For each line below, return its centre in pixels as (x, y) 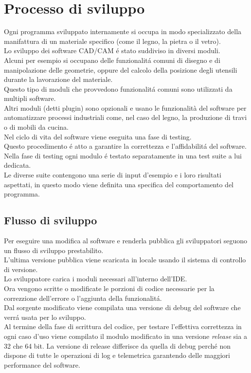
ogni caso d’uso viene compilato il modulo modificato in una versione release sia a (125, 336)
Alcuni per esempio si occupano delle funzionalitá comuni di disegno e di (112, 60)
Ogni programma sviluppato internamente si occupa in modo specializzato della (123, 31)
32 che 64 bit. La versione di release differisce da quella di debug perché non (117, 345)
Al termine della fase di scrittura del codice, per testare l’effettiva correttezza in (123, 326)
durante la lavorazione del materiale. (58, 79)
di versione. (21, 269)
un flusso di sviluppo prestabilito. (54, 250)
